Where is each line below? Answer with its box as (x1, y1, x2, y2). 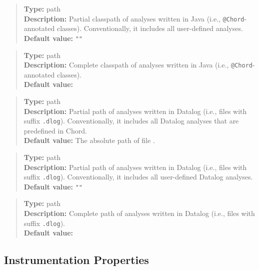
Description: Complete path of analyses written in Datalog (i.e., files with (23, 208, 255, 218)
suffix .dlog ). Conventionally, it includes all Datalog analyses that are (23, 115, 239, 126)
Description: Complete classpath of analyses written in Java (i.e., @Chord (23, 59, 252, 70)
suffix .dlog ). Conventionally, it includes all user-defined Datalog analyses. (23, 171, 253, 182)
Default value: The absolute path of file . (23, 135, 155, 145)
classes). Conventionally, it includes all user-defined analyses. (56, 23, 243, 33)
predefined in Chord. (23, 125, 87, 135)
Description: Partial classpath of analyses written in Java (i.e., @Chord (23, 13, 244, 23)
